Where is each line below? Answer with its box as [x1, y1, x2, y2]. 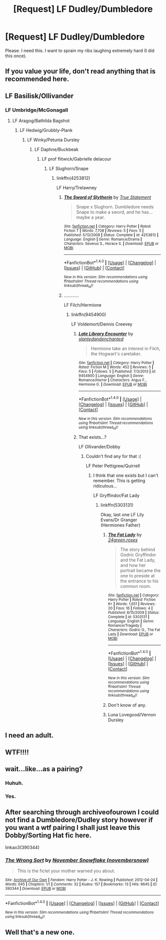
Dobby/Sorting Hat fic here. [5, 831, 92, 840]
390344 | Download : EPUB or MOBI [5, 886, 66, 891]
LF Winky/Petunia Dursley [27, 137, 80, 143]
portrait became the [120, 567, 161, 573]
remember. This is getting [93, 478, 146, 484]
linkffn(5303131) [100, 502, 133, 508]
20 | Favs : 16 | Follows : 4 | [108, 606, 153, 611]
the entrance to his [120, 578, 159, 584]
